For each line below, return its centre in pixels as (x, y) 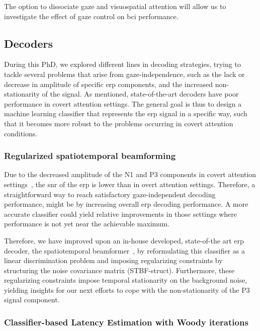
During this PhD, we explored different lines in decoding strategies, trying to (122, 64)
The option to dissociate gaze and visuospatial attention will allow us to (115, 6)
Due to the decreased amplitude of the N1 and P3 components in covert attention (130, 174)
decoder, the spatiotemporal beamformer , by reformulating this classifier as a (125, 250)
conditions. (21, 133)
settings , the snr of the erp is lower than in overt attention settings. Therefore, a (130, 184)
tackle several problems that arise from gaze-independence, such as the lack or (124, 74)
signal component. (32, 300)
